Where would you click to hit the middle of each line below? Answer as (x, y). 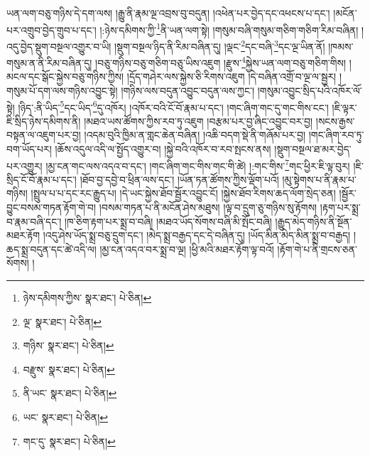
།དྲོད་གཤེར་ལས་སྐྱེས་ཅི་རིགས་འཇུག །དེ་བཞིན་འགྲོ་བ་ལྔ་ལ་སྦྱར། (232, 76)
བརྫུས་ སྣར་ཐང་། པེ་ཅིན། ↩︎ (69, 369)
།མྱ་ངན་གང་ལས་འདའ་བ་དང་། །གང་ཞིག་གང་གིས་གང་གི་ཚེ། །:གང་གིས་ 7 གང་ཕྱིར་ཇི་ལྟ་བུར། (198, 164)
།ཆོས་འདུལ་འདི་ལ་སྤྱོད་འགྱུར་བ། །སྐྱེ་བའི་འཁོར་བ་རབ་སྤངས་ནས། (163, 148)
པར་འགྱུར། (25, 165)
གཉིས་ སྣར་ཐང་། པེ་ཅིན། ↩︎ (69, 345)
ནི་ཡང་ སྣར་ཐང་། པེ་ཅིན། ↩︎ (70, 393)
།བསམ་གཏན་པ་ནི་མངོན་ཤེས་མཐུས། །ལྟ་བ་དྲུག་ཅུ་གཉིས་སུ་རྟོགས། (208, 207)
